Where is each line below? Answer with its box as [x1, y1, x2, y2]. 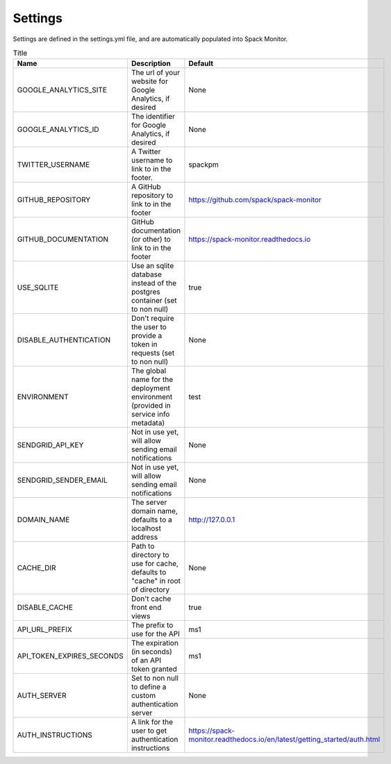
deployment [131, 383, 170, 393]
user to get [131, 726, 167, 736]
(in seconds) [131, 647, 173, 656]
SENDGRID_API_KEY [17, 440, 84, 450]
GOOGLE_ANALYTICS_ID [17, 125, 100, 135]
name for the [131, 375, 174, 385]
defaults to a [131, 515, 173, 524]
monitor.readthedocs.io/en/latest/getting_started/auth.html [188, 735, 381, 745]
